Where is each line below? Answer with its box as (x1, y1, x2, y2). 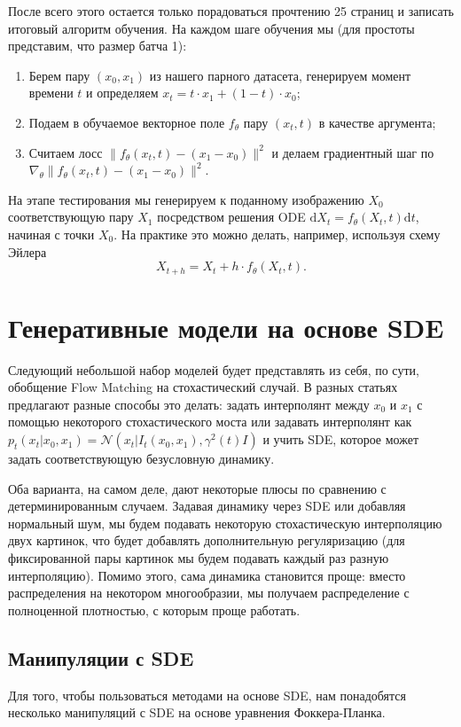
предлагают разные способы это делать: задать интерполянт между (8, 395, 370, 413)
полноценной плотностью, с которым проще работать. (8, 600, 301, 619)
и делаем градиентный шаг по (271, 143, 434, 161)
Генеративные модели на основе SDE (8, 309, 444, 345)
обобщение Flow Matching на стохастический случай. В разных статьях (8, 378, 398, 396)
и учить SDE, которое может (262, 430, 419, 449)
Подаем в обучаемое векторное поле (28, 113, 225, 131)
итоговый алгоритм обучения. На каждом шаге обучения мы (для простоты (8, 19, 415, 37)
